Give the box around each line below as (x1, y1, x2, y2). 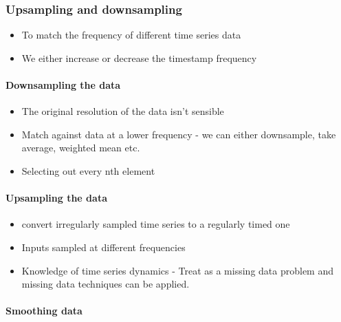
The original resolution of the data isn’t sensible (21, 104, 224, 118)
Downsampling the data (5, 78, 121, 92)
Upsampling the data (5, 191, 107, 205)
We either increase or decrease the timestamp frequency (21, 50, 257, 65)
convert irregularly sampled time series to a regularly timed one (21, 217, 290, 231)
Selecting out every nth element (21, 163, 155, 178)
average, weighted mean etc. (21, 140, 140, 155)
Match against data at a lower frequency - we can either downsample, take (21, 127, 336, 141)
